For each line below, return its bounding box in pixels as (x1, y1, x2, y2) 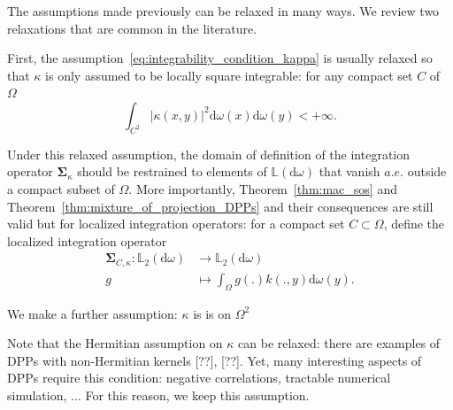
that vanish (319, 162, 380, 181)
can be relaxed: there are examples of (238, 334, 441, 352)
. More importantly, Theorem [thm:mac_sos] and (128, 179, 397, 197)
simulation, (7, 386, 67, 405)
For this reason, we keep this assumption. (85, 386, 310, 405)
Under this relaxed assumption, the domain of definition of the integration (7, 144, 411, 163)
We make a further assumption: (7, 304, 178, 322)
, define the (383, 214, 445, 233)
